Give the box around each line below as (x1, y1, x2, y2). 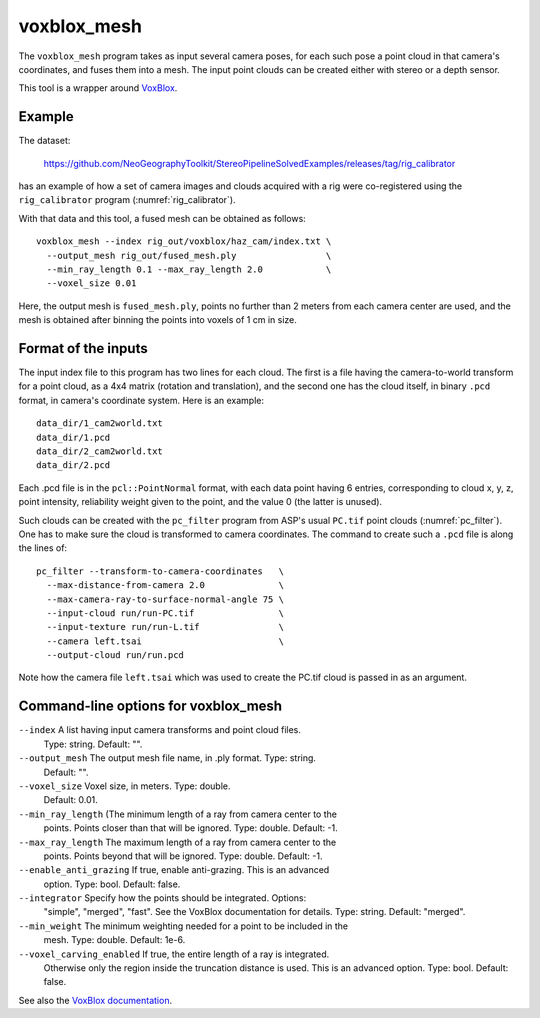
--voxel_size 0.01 (46, 278, 137, 289)
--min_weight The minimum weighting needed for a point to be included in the (18, 920, 349, 932)
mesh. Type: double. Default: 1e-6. (43, 934, 186, 946)
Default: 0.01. (43, 794, 99, 806)
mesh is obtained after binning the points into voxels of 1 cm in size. (18, 314, 297, 326)
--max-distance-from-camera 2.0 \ (46, 580, 285, 591)
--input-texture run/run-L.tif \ (46, 621, 285, 633)
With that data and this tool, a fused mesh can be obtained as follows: (18, 212, 307, 224)
